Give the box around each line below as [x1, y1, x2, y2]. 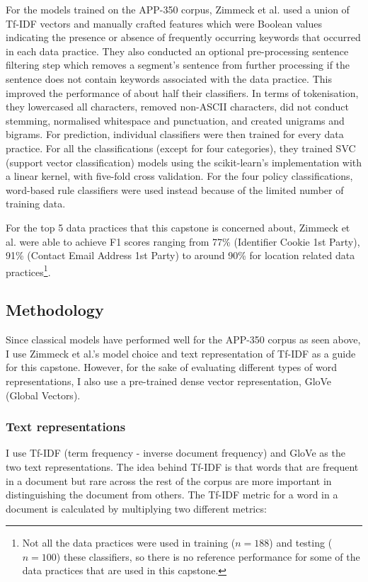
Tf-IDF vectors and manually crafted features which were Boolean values [6, 16, 322, 30]
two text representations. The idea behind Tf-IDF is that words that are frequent [6, 459, 359, 474]
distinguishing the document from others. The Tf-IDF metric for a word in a [6, 487, 338, 502]
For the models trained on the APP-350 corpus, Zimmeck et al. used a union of [6, 2, 350, 16]
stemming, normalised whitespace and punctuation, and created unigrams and [6, 113, 345, 127]
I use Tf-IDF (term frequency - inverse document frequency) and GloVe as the [6, 445, 345, 460]
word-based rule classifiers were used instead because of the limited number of [6, 182, 344, 197]
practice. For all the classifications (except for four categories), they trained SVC [6, 140, 356, 155]
